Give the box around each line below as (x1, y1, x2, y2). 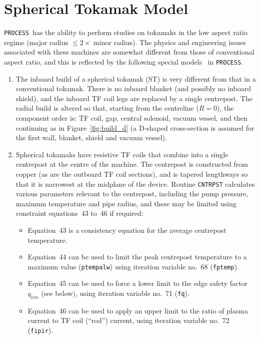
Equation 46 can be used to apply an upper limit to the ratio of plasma (27, 305, 248, 315)
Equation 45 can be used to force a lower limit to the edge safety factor (27, 278, 248, 288)
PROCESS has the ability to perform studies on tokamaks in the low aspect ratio (4, 27, 247, 38)
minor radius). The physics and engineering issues (93, 37, 246, 47)
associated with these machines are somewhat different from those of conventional (4, 47, 254, 57)
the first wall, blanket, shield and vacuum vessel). (15, 132, 167, 143)
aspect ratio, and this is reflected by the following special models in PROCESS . (4, 56, 243, 67)
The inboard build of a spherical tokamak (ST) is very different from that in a (15, 73, 256, 84)
